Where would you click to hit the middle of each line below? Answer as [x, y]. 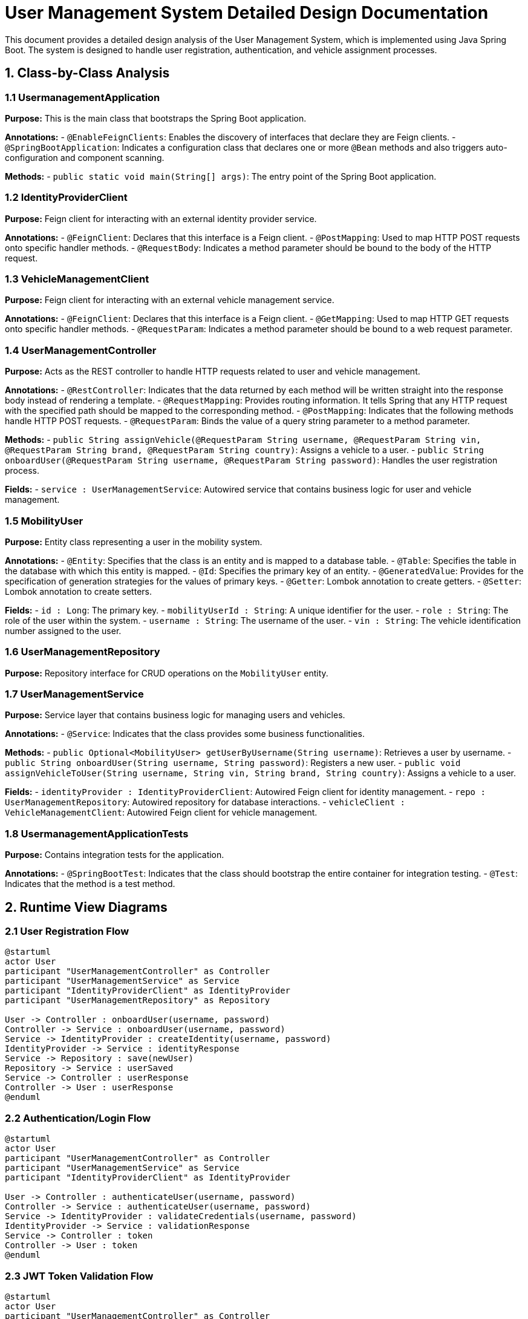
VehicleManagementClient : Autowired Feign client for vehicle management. [161, 813]
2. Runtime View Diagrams [86, 907]
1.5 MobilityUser [44, 521]
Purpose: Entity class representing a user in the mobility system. [134, 542]
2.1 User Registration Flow [67, 931]
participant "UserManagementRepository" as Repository [138, 1000]
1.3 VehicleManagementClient [77, 279]
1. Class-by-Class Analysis [87, 73]
